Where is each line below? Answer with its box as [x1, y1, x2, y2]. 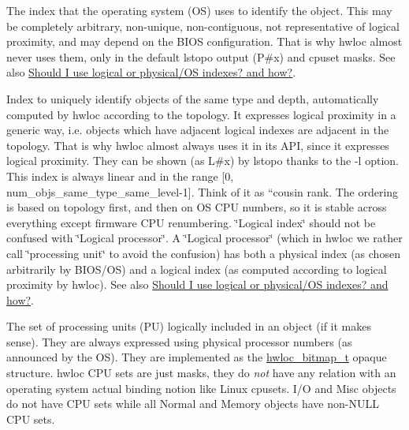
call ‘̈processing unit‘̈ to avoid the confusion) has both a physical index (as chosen [6, 245, 400, 261]
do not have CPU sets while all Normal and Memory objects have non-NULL [6, 395, 379, 412]
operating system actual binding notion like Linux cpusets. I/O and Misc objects [6, 380, 396, 396]
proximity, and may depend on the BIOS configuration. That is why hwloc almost [6, 33, 403, 50]
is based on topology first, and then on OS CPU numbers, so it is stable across [6, 199, 387, 215]
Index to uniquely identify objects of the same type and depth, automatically [6, 90, 379, 107]
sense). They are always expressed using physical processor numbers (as [6, 333, 352, 350]
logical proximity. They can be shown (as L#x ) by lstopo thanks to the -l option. [6, 152, 399, 169]
